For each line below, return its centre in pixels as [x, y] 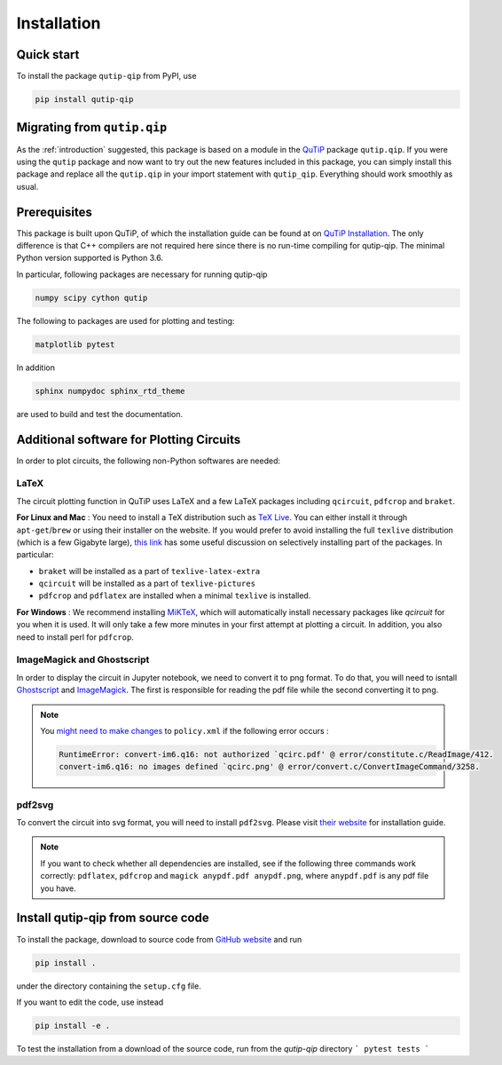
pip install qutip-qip [84, 99]
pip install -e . [73, 1026]
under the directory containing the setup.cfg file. [109, 986]
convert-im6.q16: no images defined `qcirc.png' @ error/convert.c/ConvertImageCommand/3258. [270, 767]
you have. [58, 888]
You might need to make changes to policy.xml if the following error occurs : [184, 730]
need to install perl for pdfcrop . [75, 637]
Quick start [48, 55]
